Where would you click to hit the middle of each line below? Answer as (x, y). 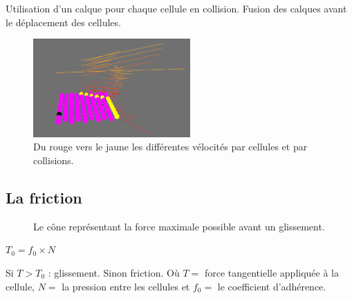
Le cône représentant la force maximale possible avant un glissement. (179, 226)
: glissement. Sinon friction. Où (114, 272)
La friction (44, 197)
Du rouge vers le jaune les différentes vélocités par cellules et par (170, 147)
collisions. (54, 160)
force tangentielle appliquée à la (271, 272)
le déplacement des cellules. (63, 22)
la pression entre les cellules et (126, 286)
